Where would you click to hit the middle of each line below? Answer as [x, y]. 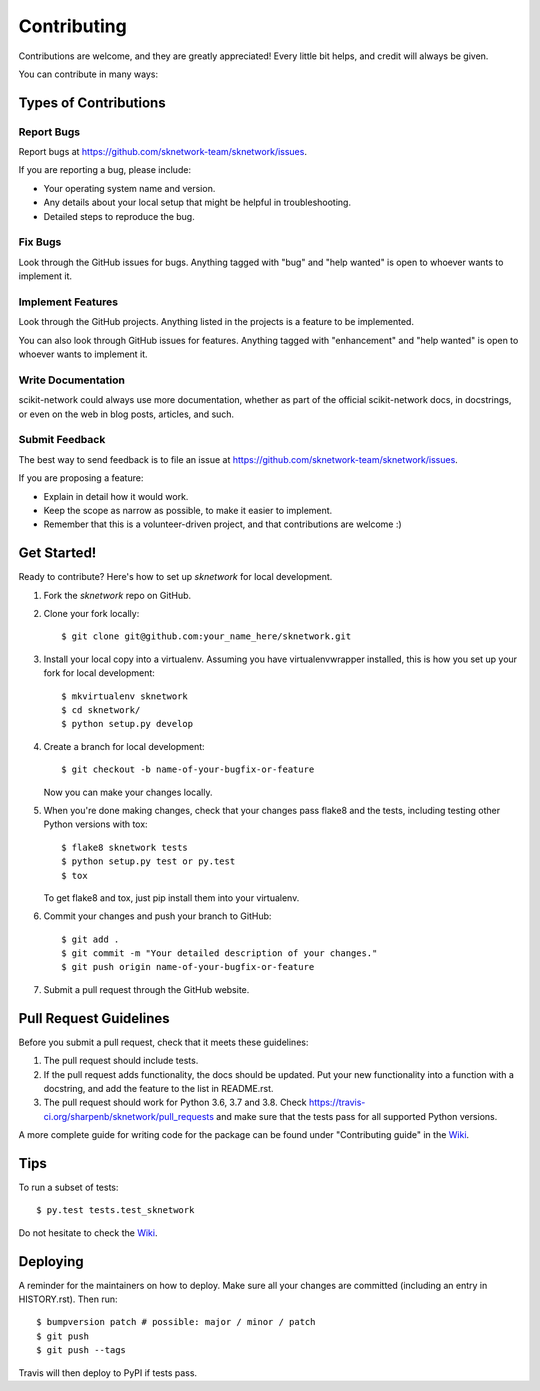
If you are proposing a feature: [81, 478]
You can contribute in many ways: [88, 74]
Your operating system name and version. [129, 188]
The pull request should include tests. [121, 1061]
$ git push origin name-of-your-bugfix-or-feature [188, 967]
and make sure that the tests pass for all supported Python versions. [357, 1116]
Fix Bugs [40, 242]
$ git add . [90, 939]
